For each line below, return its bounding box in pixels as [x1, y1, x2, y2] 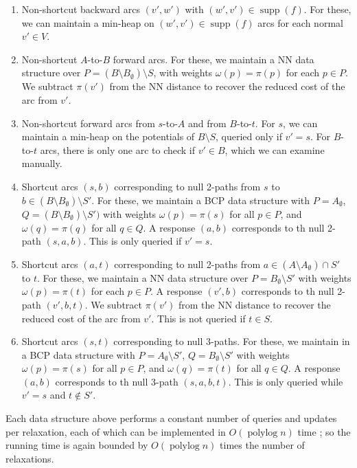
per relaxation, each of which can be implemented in [5, 424, 226, 438]
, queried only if [216, 129, 282, 144]
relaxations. [5, 451, 54, 465]
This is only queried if [89, 234, 182, 248]
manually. [21, 156, 62, 170]
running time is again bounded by [5, 438, 148, 452]
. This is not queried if [151, 311, 246, 325]
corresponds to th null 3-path [55, 374, 178, 388]
